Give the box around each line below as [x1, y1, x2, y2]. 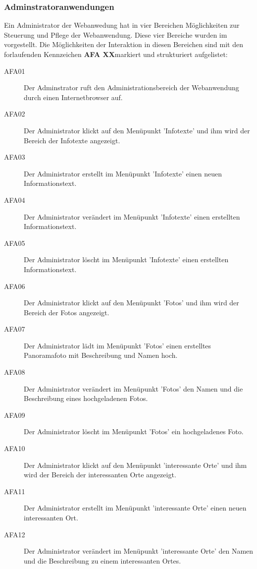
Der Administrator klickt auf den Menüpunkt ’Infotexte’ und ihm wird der [24, 125, 250, 135]
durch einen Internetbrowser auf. [24, 92, 123, 102]
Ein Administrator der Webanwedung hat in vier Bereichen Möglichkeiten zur [4, 20, 240, 30]
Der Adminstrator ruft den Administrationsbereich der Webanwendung [24, 82, 239, 93]
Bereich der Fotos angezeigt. [24, 307, 109, 317]
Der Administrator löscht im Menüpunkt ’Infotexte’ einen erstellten [24, 254, 229, 265]
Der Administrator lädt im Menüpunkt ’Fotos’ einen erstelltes [24, 340, 211, 350]
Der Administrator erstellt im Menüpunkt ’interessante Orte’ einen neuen [24, 503, 247, 513]
